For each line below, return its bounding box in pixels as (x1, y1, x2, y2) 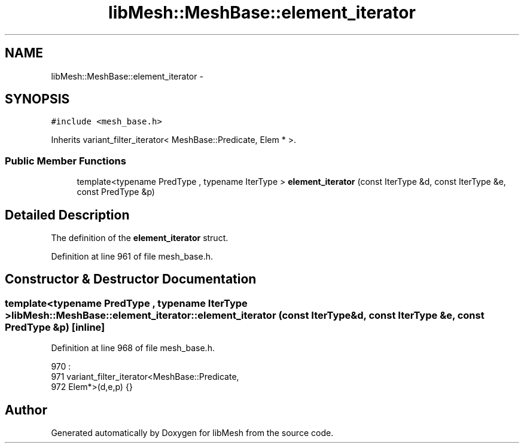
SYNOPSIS (5, 92, 70, 107)
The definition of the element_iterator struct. (51, 233, 229, 243)
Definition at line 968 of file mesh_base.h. (51, 343, 215, 353)
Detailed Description (5, 207, 130, 223)
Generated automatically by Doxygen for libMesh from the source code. (51, 428, 334, 438)
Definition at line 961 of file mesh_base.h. (51, 251, 213, 262)
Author (5, 402, 47, 417)
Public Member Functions (5, 154, 126, 167)
